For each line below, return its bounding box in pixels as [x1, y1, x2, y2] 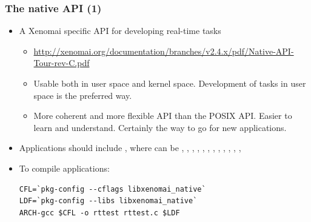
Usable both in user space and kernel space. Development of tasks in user [33, 77, 306, 89]
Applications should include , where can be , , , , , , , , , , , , [19, 141, 241, 154]
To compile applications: [19, 161, 110, 174]
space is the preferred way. [33, 89, 132, 101]
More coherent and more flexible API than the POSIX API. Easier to [33, 109, 292, 122]
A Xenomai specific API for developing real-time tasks [19, 24, 221, 37]
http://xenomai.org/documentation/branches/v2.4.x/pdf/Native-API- [33, 44, 294, 57]
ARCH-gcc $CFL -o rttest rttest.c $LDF [19, 208, 180, 217]
